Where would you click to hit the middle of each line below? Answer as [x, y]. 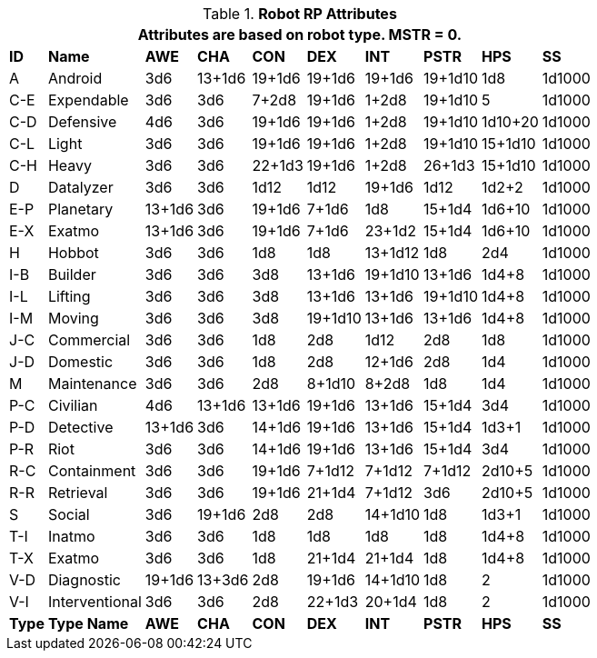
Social [69, 514]
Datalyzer [80, 187]
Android [75, 78]
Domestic [80, 362]
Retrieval [78, 493]
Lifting [69, 296]
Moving [73, 318]
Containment [92, 471]
